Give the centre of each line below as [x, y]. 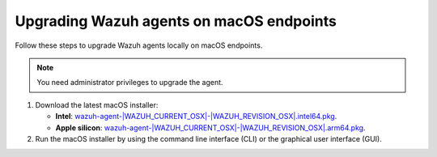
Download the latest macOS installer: [97, 104]
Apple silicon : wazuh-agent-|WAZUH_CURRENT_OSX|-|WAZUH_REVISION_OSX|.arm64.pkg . [210, 127]
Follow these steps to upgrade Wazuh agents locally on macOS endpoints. [139, 45]
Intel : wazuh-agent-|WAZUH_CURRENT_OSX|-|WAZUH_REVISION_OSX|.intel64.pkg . [196, 117]
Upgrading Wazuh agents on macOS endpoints [176, 21]
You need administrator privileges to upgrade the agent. [130, 83]
